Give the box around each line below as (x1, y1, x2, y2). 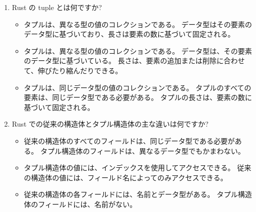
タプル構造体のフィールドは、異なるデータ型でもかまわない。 (40, 145, 245, 156)
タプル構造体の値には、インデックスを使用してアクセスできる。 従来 (24, 162, 251, 173)
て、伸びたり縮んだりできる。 (24, 65, 122, 75)
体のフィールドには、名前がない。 (24, 198, 137, 209)
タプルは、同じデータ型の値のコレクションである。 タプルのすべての (24, 82, 251, 92)
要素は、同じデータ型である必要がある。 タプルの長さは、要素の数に (24, 92, 252, 102)
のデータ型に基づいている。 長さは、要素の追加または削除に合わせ (24, 55, 245, 66)
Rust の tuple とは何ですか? (12, 2, 102, 12)
